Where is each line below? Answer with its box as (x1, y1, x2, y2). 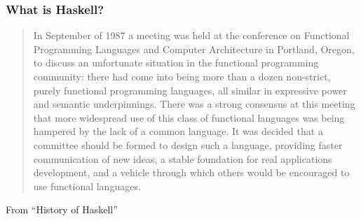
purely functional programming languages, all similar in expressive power (33, 83, 347, 97)
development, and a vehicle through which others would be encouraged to (33, 165, 350, 180)
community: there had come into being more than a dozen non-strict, (33, 69, 331, 83)
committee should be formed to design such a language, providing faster (33, 137, 343, 152)
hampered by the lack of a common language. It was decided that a (33, 124, 323, 138)
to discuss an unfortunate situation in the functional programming (33, 55, 319, 70)
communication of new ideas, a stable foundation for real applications (33, 151, 332, 166)
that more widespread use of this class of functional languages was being (33, 110, 345, 124)
